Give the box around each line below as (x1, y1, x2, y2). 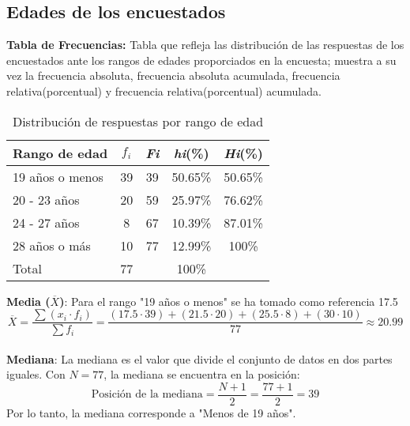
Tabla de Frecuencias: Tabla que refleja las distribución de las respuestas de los (6, 36, 404, 53)
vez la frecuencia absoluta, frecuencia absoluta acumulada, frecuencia (6, 67, 340, 84)
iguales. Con (6, 366, 66, 383)
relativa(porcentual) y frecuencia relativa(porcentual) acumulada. (6, 82, 322, 99)
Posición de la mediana (91, 389, 203, 401)
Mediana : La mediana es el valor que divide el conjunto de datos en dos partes (6, 350, 393, 367)
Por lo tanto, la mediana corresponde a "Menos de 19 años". (6, 405, 296, 421)
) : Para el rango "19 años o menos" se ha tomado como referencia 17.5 (59, 292, 398, 309)
